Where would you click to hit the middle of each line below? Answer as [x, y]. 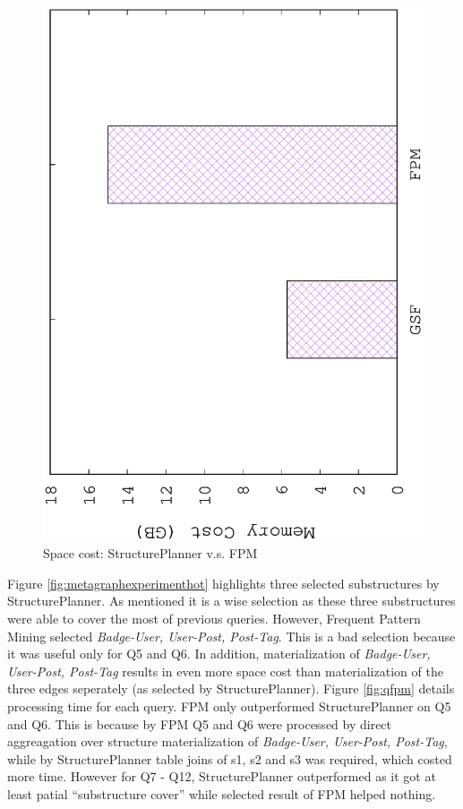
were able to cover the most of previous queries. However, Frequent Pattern [214, 618]
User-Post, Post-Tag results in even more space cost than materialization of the [225, 671]
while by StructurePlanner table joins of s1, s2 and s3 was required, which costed [230, 758]
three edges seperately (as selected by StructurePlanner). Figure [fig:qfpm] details [231, 689]
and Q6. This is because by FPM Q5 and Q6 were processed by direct [200, 723]
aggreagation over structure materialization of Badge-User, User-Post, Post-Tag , [227, 741]
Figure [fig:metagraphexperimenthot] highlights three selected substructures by [223, 583]
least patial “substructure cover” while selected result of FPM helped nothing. [222, 793]
